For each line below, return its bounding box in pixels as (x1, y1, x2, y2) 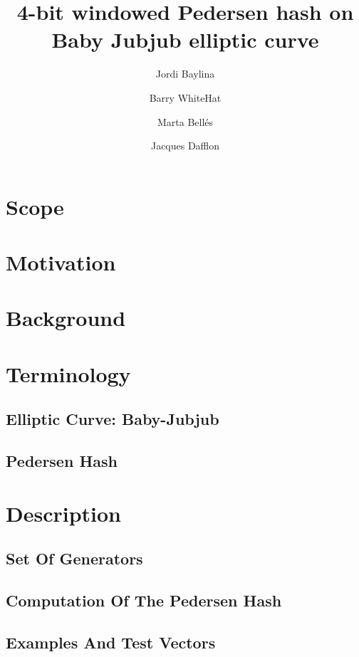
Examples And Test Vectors (6, 631, 216, 653)
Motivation (6, 248, 116, 277)
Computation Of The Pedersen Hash (6, 589, 282, 611)
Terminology (6, 359, 131, 388)
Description (6, 498, 122, 527)
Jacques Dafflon (150, 138, 220, 153)
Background (6, 303, 126, 332)
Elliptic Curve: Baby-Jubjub (6, 408, 219, 430)
